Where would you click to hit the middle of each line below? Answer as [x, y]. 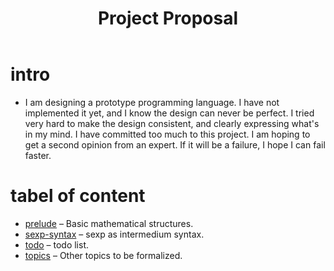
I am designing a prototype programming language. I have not [152, 102]
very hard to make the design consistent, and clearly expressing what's [172, 123]
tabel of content [78, 196]
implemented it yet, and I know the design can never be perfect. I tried [169, 113]
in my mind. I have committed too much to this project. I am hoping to [167, 134]
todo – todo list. [57, 244]
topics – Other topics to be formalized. [103, 255]
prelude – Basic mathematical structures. [109, 223]
